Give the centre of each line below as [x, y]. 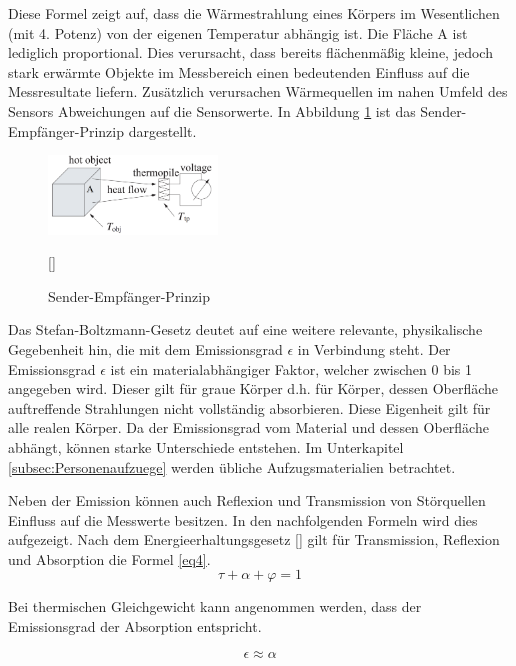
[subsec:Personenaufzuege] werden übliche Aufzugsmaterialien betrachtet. [232, 466]
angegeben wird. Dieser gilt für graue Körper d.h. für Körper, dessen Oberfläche [253, 388]
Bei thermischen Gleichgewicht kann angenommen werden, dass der [215, 606]
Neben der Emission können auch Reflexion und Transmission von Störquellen [247, 500]
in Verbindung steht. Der [374, 348]
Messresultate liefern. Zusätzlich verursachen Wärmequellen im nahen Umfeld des [258, 91]
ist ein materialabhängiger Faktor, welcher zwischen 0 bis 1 [291, 368]
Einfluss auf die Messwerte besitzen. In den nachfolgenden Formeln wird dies [243, 519]
